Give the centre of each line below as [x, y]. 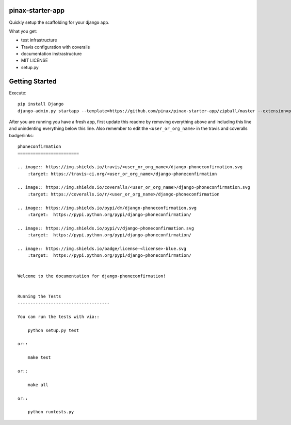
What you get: [23, 31]
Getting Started [33, 81]
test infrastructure [39, 40]
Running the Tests [40, 296]
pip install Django [41, 104]
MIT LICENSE [34, 60]
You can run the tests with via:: [58, 317]
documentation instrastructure [51, 54]
